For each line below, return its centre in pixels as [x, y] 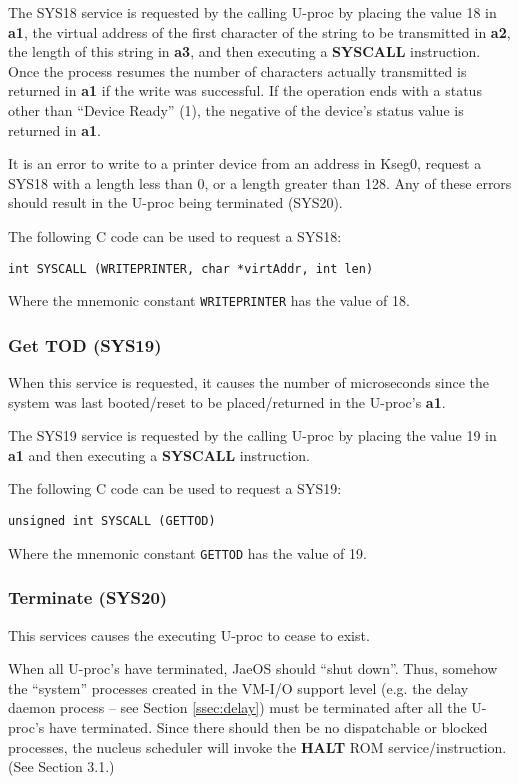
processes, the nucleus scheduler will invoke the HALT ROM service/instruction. [257, 746]
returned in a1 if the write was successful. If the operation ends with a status [245, 90]
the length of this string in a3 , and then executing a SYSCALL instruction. [244, 51]
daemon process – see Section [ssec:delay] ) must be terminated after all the [237, 707]
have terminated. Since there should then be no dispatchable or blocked [268, 726]
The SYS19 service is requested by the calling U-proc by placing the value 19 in [252, 435]
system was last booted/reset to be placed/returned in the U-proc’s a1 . [227, 401]
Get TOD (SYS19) [85, 344]
